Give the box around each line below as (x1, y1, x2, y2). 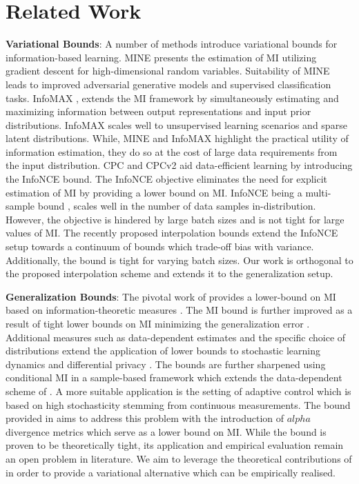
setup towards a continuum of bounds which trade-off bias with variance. (6, 239, 314, 254)
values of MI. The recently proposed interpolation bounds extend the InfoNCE (6, 225, 338, 240)
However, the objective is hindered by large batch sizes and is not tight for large (6, 212, 345, 226)
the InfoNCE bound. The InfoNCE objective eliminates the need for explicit (6, 172, 328, 186)
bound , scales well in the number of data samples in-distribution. (37, 199, 316, 213)
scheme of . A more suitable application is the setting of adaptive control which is (6, 383, 351, 398)
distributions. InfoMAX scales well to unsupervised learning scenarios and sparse (6, 117, 347, 132)
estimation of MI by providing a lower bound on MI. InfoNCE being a (6, 185, 302, 199)
